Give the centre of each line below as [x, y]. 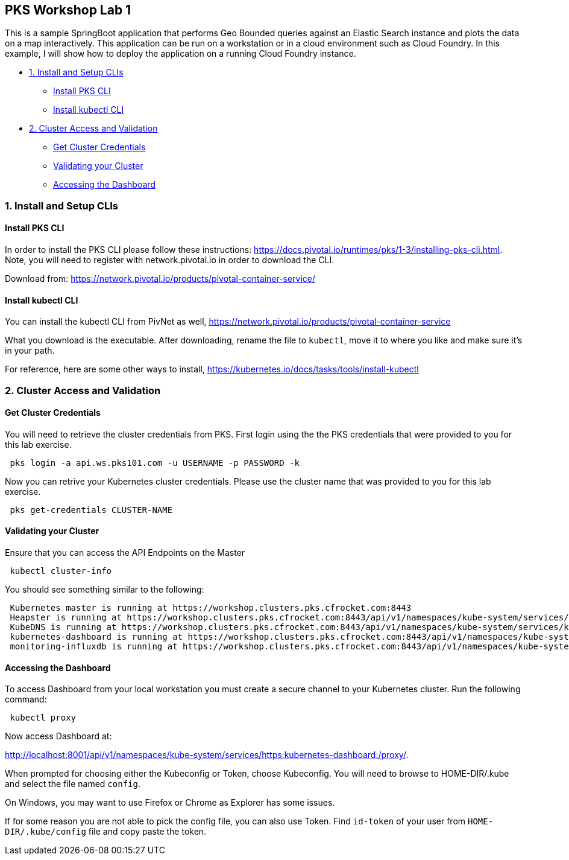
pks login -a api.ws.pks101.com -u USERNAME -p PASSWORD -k [155, 463]
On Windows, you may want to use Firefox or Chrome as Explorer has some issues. [170, 803]
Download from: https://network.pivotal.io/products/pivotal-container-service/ [160, 279]
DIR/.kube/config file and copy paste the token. [106, 832]
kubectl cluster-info [61, 571]
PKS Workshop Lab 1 [68, 10]
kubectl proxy [43, 718]
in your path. [30, 351]
